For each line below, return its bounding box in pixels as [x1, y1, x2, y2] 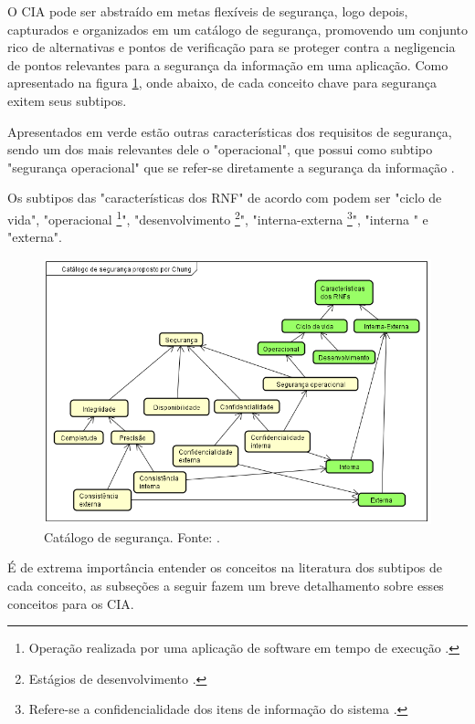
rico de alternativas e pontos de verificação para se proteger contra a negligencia [7, 37, 456, 57]
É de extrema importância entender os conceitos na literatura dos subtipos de [7, 558, 442, 577]
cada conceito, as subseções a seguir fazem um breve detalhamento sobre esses [7, 576, 444, 595]
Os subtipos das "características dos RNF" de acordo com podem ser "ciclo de [7, 188, 442, 207]
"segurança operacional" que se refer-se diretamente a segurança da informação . [7, 157, 455, 176]
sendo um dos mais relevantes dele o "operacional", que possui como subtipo [7, 140, 433, 159]
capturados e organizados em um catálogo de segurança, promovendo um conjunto [7, 19, 468, 38]
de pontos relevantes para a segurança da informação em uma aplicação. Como [7, 55, 449, 74]
